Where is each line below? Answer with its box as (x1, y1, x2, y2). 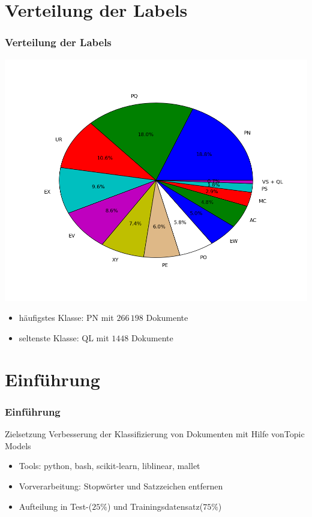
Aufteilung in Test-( (19, 500, 92, 512)
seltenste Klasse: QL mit (19, 331, 109, 344)
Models (5, 439, 31, 452)
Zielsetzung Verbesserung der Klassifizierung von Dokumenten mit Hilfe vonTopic (5, 428, 305, 440)
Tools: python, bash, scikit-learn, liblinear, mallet (19, 459, 200, 472)
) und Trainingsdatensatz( (107, 500, 203, 512)
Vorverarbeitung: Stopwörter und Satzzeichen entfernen (19, 479, 223, 492)
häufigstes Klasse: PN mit (19, 311, 114, 324)
